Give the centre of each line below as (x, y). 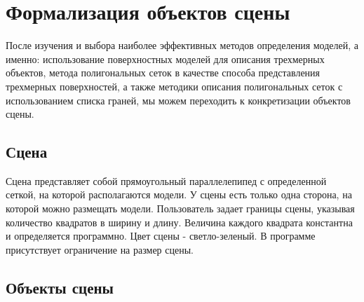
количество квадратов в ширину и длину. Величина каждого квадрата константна (179, 222)
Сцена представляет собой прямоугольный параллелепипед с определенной (166, 180)
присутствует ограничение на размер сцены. (100, 249)
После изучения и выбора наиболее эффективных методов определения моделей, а (182, 45)
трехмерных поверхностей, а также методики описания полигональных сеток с (174, 86)
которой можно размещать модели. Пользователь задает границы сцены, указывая (180, 208)
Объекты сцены (60, 287)
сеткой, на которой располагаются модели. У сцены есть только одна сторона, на (179, 194)
